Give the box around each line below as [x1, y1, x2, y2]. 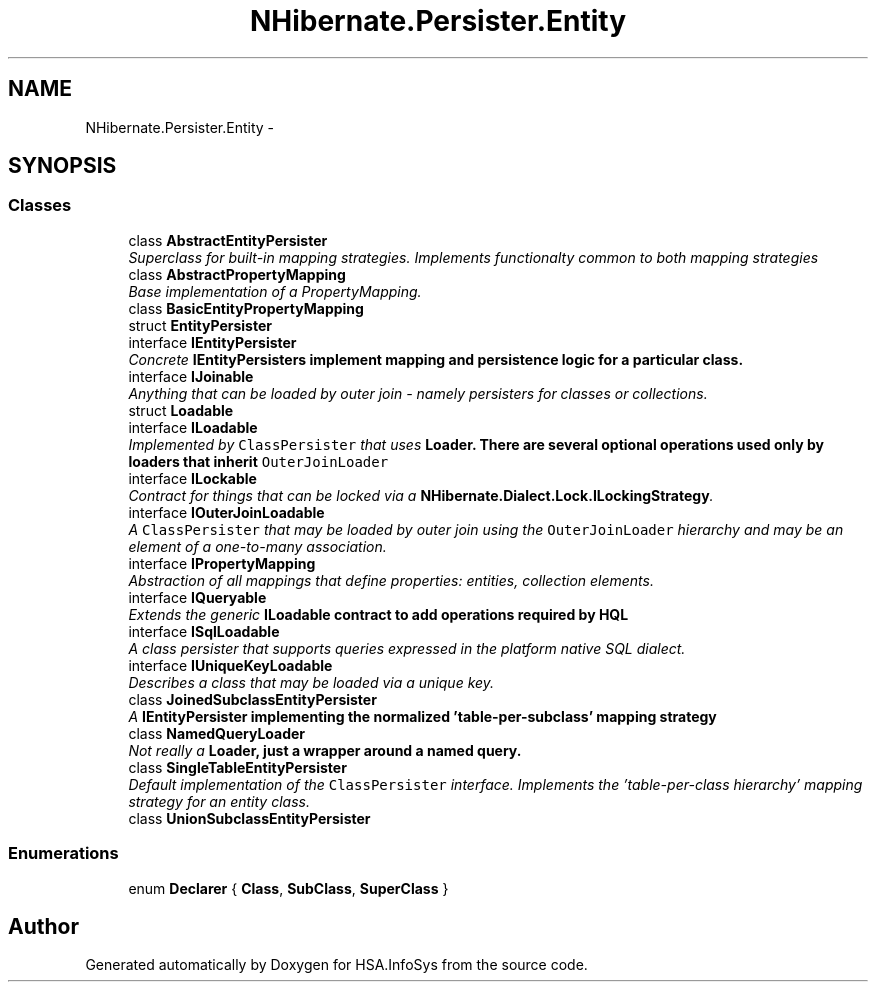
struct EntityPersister [128, 316, 272, 334]
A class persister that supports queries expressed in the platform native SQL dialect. [128, 639, 686, 657]
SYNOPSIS [8, 153, 117, 179]
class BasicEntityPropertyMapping [128, 299, 364, 317]
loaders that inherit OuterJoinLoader [128, 452, 389, 470]
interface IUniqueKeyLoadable [128, 656, 333, 674]
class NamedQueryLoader [128, 724, 306, 742]
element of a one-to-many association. [128, 537, 387, 555]
